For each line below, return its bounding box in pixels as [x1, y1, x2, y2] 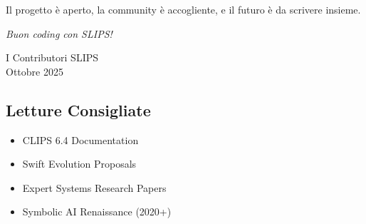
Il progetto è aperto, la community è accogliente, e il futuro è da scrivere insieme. [6, 2, 361, 16]
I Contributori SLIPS [6, 50, 99, 65]
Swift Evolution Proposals [22, 156, 137, 171]
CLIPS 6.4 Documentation [22, 132, 139, 147]
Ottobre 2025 [6, 63, 63, 78]
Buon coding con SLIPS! [6, 26, 113, 41]
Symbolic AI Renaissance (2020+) [22, 204, 172, 219]
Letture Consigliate [6, 98, 151, 121]
